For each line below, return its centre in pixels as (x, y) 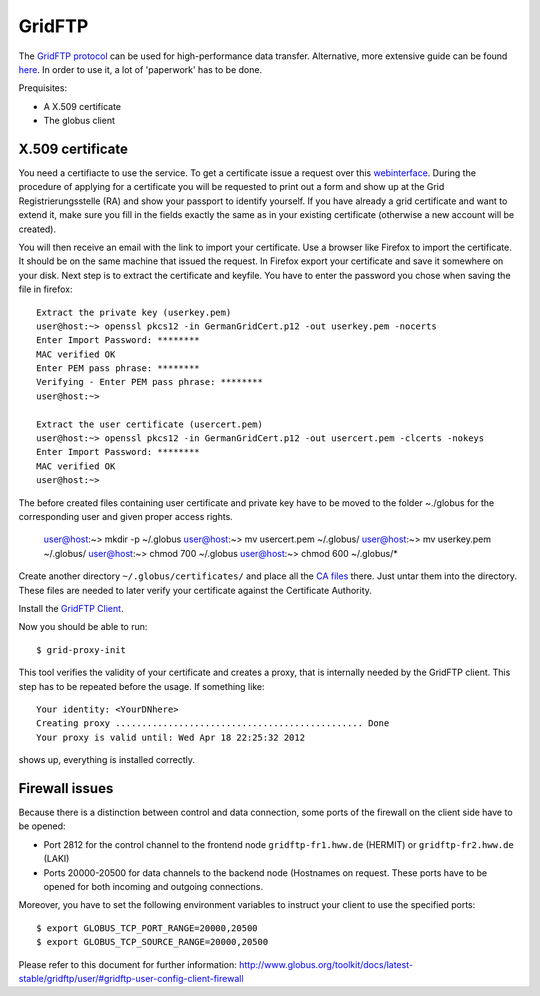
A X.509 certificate (82, 106)
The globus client (79, 121)
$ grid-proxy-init (81, 649)
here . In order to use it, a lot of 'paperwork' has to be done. (140, 69)
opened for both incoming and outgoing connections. (153, 886)
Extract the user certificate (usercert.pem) (150, 424)
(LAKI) (56, 859)
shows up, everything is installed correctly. (106, 760)
